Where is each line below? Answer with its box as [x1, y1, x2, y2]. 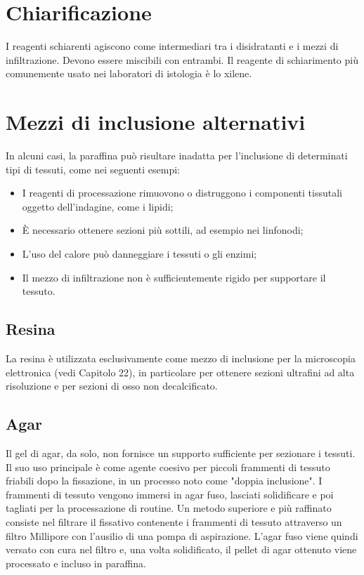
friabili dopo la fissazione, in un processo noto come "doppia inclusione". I [6, 473, 323, 488]
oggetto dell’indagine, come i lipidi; [22, 199, 174, 213]
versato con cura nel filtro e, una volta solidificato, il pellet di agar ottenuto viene [6, 542, 357, 557]
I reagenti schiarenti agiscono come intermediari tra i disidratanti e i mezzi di [6, 39, 339, 53]
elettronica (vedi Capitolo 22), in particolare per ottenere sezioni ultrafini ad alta [6, 364, 355, 379]
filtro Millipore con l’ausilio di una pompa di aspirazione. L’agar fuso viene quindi [6, 528, 358, 543]
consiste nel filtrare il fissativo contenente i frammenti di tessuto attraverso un [6, 514, 342, 529]
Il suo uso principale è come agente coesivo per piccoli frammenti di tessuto [6, 459, 330, 474]
